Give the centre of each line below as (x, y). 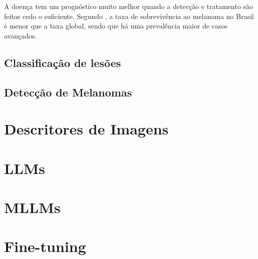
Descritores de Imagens (86, 129)
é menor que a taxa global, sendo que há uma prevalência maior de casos (116, 26)
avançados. (21, 35)
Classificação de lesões (63, 62)
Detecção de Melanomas (68, 92)
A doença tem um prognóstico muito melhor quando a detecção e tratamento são (128, 6)
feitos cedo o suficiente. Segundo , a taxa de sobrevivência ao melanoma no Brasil (129, 16)
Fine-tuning (45, 246)
